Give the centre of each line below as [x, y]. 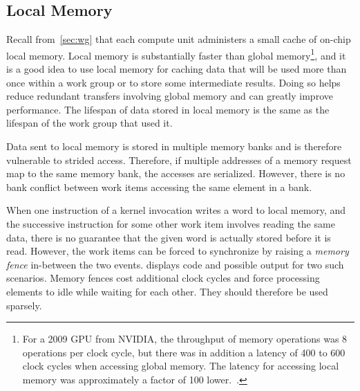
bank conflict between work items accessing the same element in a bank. [159, 187]
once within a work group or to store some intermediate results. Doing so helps [173, 82]
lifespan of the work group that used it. [89, 123]
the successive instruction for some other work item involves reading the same [171, 223]
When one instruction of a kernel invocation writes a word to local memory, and [176, 210]
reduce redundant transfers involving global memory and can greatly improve [170, 96]
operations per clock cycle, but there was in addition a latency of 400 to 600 [184, 352]
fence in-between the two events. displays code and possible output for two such [175, 264]
